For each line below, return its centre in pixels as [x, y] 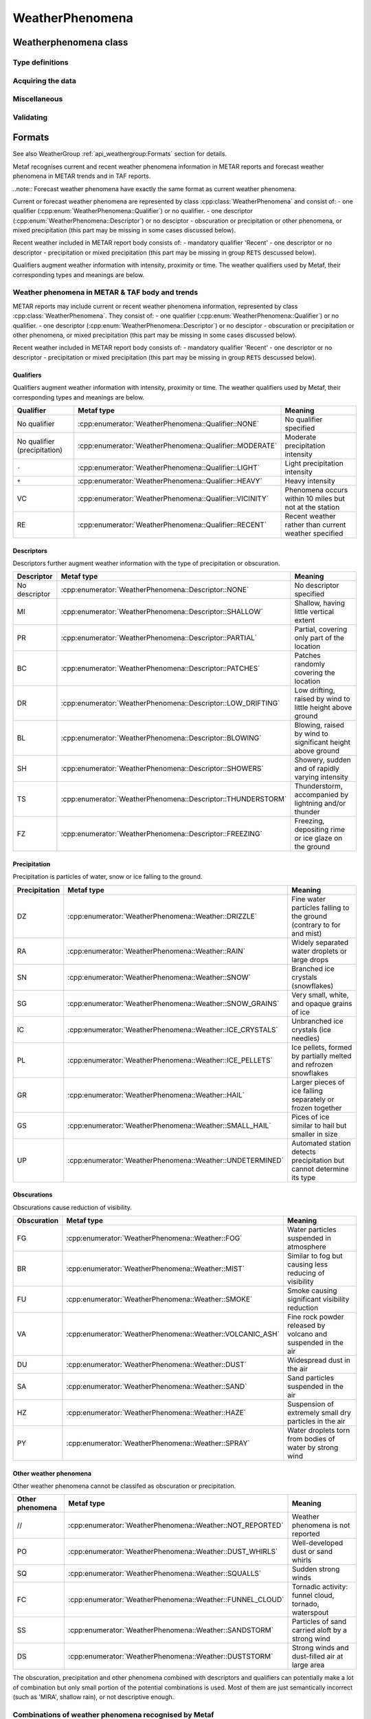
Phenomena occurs [316, 490]
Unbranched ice [317, 1021]
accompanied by [322, 795]
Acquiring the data [45, 80]
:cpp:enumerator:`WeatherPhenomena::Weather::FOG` [154, 1238]
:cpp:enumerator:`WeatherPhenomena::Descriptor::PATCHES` [160, 668]
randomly [310, 664]
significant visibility [318, 1300]
